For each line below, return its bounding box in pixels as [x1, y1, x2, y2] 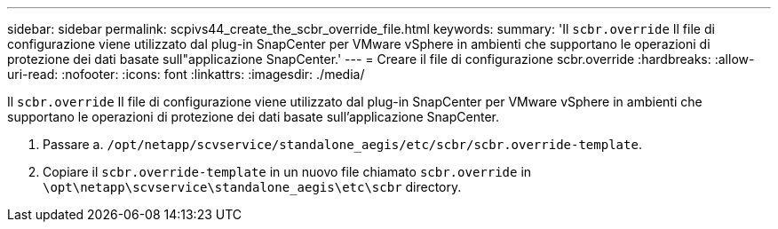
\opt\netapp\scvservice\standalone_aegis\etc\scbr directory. [43, 179, 462, 194]
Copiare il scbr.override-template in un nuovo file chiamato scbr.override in [43, 164, 532, 179]
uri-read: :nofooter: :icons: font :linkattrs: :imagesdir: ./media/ [7, 67, 365, 82]
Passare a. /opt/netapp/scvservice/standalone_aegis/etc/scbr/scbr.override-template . [43, 137, 642, 152]
